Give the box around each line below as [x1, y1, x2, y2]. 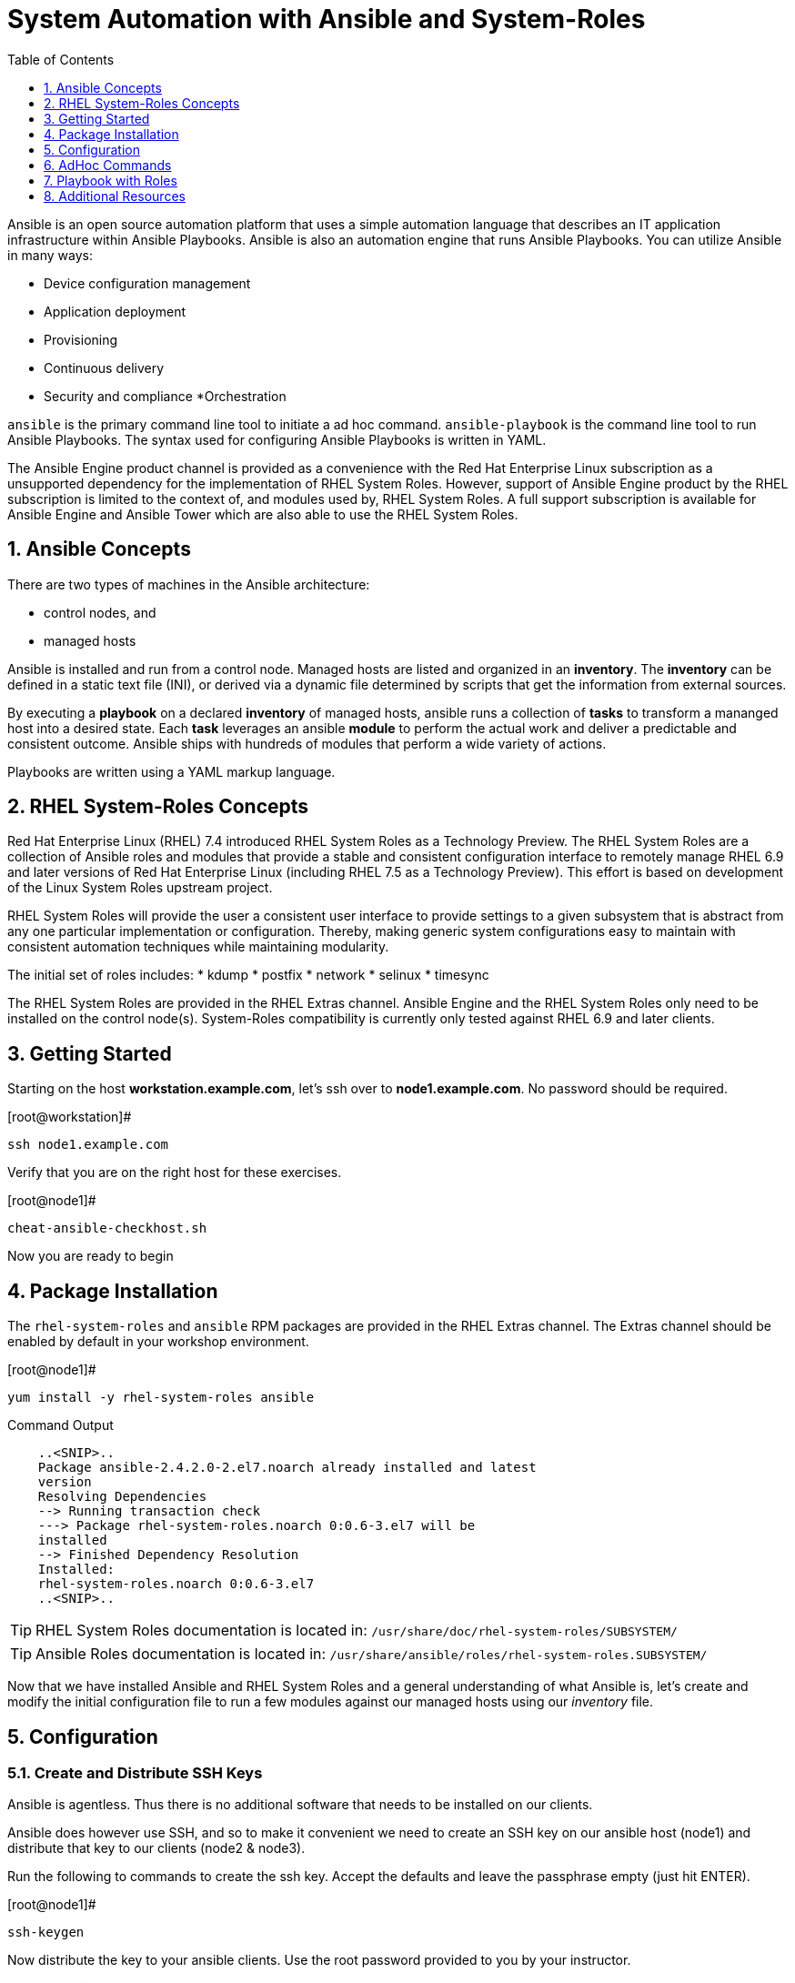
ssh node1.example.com [7, 1137, 169, 1153]
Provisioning [44, 331, 118, 347]
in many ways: [7, 247, 94, 263]
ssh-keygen [7, 1925, 85, 1940]
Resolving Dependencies [37, 1489, 207, 1505]
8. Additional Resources [44, 187, 186, 204]
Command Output [7, 1417, 114, 1434]
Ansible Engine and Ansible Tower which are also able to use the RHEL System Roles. [7, 506, 518, 522]
